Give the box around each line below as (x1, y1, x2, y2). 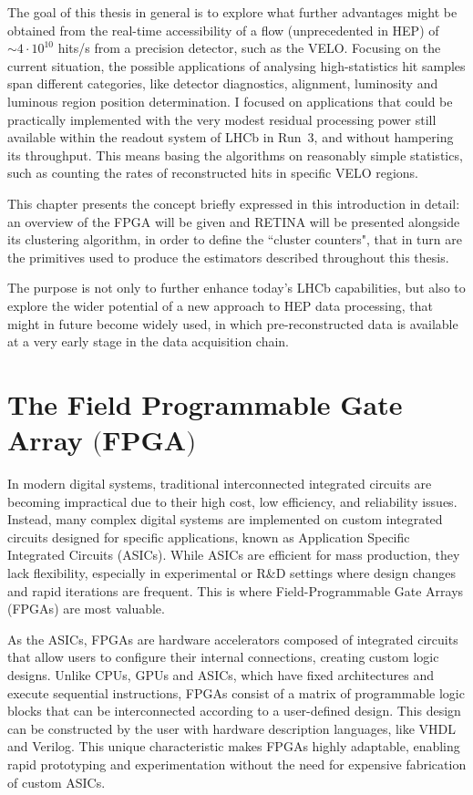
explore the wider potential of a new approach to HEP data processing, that (7, 295, 433, 315)
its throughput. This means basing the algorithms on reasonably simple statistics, (7, 145, 463, 164)
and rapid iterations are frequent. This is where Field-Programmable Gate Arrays (7, 581, 464, 600)
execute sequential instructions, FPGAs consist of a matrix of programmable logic (7, 683, 465, 702)
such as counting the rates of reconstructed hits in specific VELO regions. (7, 163, 419, 182)
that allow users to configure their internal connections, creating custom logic (7, 647, 439, 666)
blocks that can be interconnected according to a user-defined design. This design (7, 701, 461, 720)
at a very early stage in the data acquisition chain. (7, 332, 290, 351)
